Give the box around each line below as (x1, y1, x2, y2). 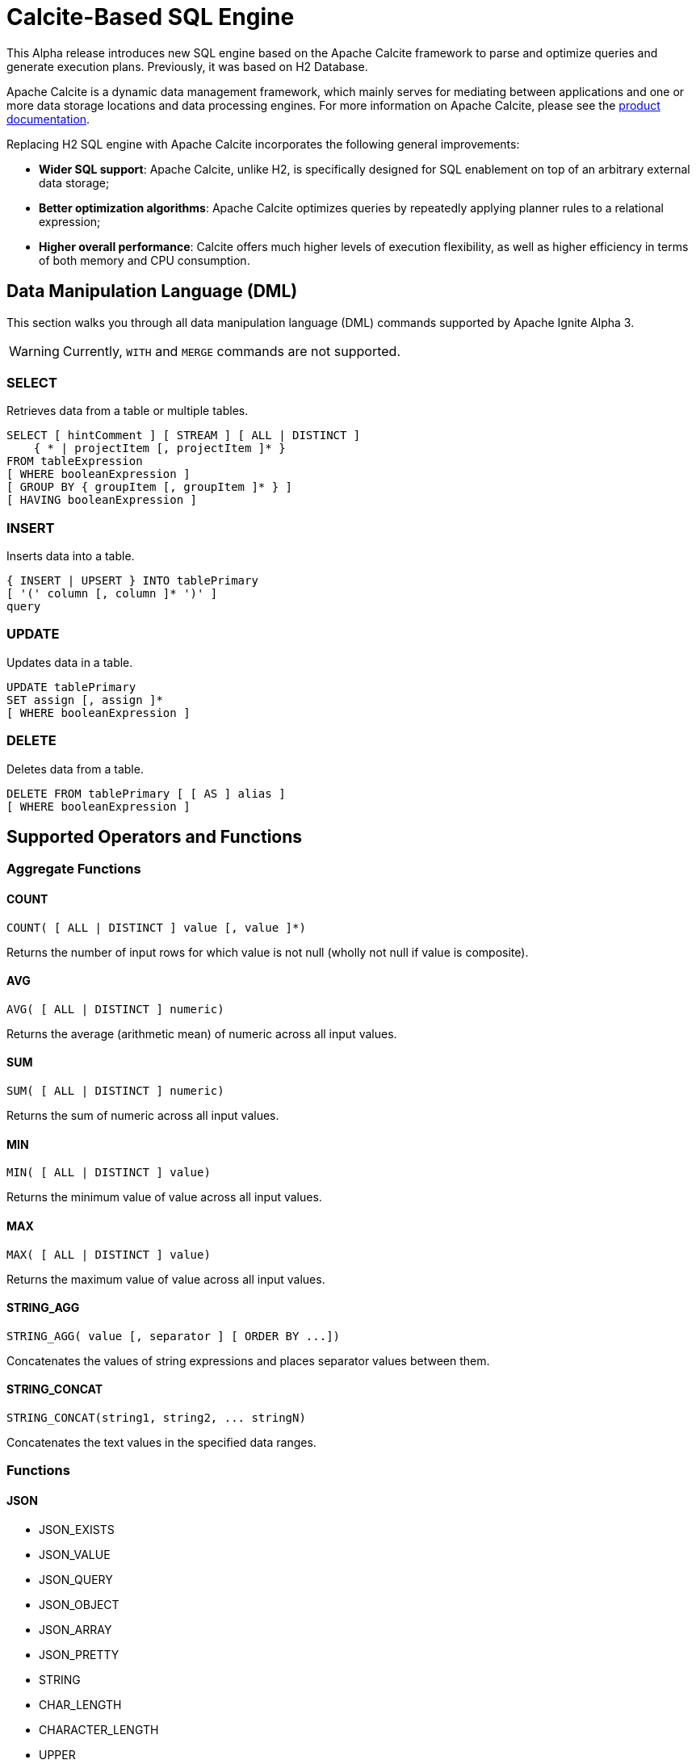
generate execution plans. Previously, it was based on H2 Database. (6, 59, 368, 73)
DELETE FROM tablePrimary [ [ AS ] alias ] (6, 786, 286, 800)
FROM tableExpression (6, 455, 143, 468)
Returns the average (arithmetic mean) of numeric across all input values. (6, 1026, 397, 1041)
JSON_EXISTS (39, 1522, 115, 1536)
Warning (9, 342, 60, 359)
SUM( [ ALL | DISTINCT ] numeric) (6, 1084, 224, 1098)
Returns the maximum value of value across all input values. (6, 1272, 325, 1286)
